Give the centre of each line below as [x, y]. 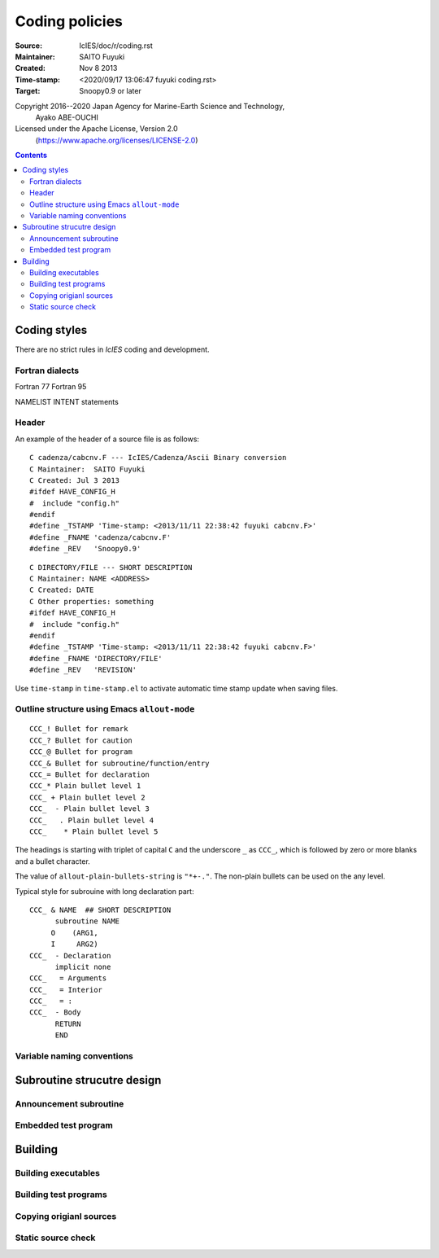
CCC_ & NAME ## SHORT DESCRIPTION [100, 910]
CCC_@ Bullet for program [81, 752]
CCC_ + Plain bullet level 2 [87, 797]
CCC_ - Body [55, 1013]
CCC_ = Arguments [68, 978]
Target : [28, 91]
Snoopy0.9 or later [110, 91]
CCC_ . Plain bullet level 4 [92, 820]
